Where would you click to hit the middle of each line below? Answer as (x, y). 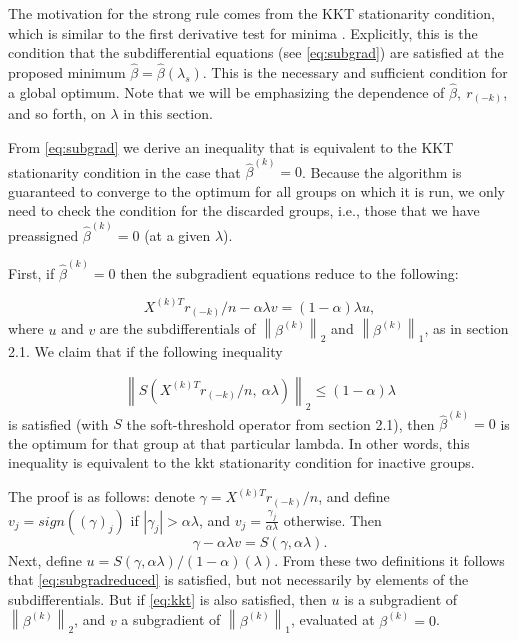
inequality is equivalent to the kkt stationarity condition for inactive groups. (241, 462)
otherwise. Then (332, 519)
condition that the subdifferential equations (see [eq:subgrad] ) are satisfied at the (256, 52)
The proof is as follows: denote (101, 496)
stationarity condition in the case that (124, 171)
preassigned (43, 234)
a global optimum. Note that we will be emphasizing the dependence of (226, 91)
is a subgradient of (401, 598)
